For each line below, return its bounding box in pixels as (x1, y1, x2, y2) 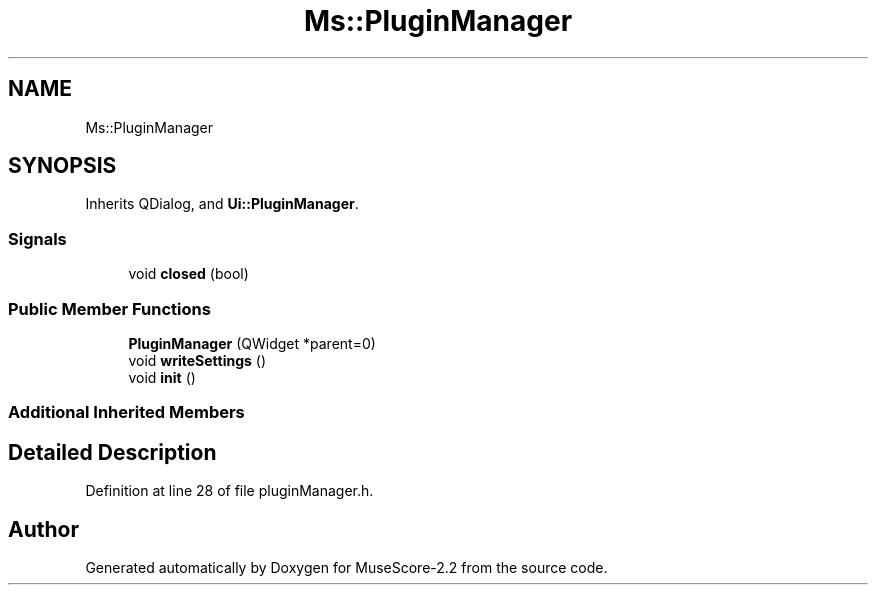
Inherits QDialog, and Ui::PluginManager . (85, 195, 359, 213)
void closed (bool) (128, 265, 249, 283)
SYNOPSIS (8, 153, 117, 179)
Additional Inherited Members (8, 402, 245, 423)
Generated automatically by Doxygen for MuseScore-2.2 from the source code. (85, 559, 608, 576)
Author (8, 516, 79, 542)
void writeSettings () (128, 351, 267, 369)
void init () (128, 368, 196, 386)
